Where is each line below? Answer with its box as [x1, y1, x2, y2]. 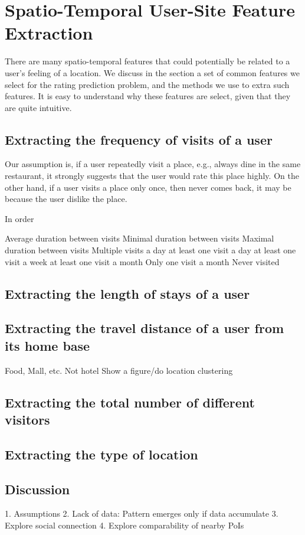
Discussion [5, 479, 70, 498]
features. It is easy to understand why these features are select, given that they [5, 90, 291, 102]
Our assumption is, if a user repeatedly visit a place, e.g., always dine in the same [5, 158, 301, 170]
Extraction [5, 21, 93, 45]
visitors [5, 410, 50, 428]
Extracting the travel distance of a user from [5, 319, 284, 337]
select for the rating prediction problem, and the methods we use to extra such [5, 78, 290, 90]
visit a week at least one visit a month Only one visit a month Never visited [5, 255, 280, 267]
